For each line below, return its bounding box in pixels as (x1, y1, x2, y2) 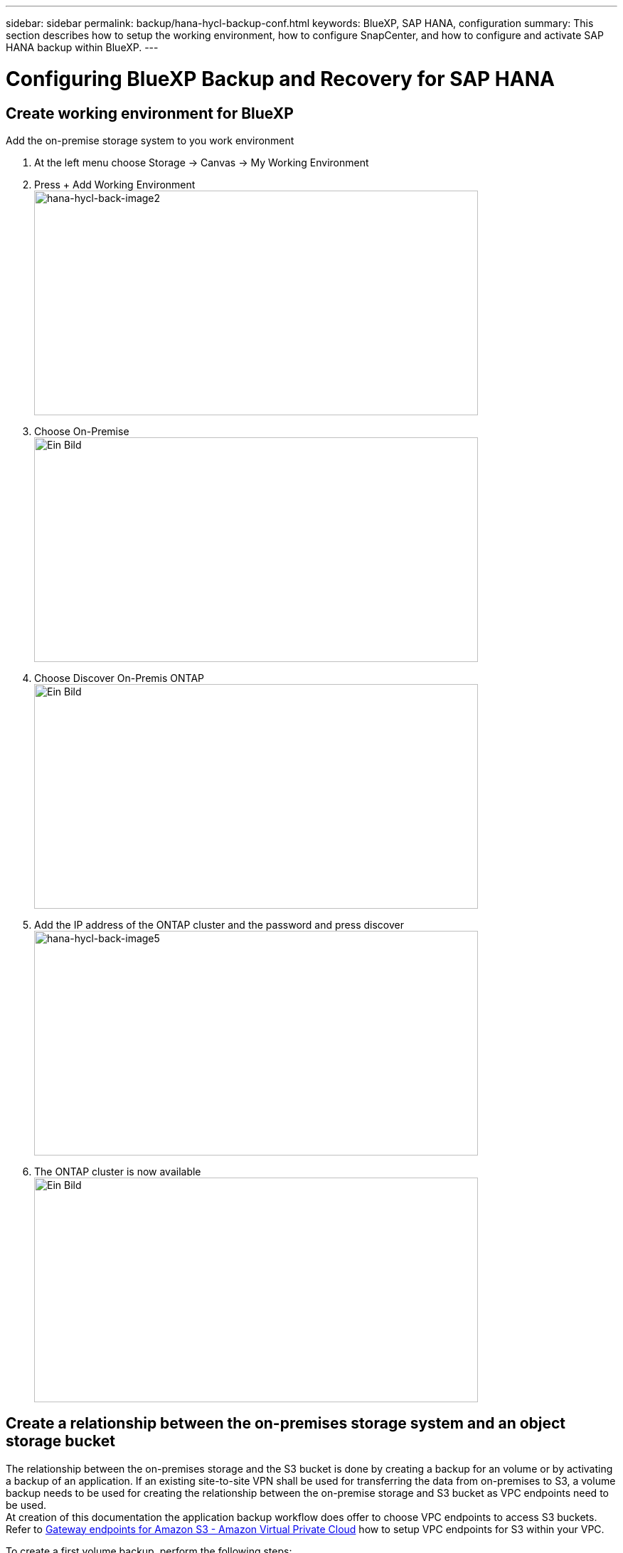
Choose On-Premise (34, 425, 129, 437)
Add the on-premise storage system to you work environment (6, 134, 294, 146)
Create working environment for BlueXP (6, 104, 294, 122)
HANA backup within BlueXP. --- (6, 41, 159, 53)
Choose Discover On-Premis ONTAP (34, 671, 204, 684)
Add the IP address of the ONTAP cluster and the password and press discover (34, 918, 404, 931)
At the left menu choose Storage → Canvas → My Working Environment (34, 156, 369, 169)
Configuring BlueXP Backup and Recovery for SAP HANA (6, 66, 555, 91)
